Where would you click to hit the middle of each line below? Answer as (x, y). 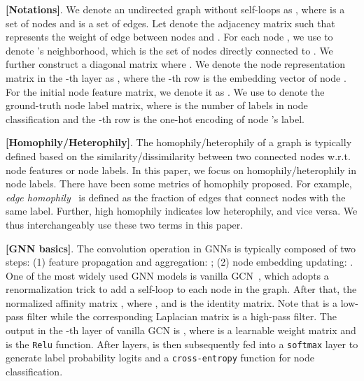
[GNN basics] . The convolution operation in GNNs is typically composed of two (181, 248)
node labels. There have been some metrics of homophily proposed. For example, (179, 184)
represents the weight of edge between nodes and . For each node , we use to (169, 37)
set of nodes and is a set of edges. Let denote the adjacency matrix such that (170, 23)
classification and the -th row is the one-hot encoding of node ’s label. (155, 118)
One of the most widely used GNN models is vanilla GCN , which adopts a (167, 275)
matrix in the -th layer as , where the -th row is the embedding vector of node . (176, 77)
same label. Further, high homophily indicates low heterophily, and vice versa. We (182, 211)
